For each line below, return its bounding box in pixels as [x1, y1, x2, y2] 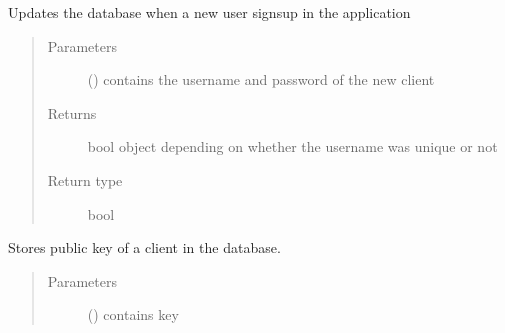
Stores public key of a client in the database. [8, 237, 281, 258]
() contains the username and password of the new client [87, 69, 435, 90]
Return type [47, 169, 123, 190]
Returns [47, 102, 97, 123]
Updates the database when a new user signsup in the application [8, 2, 411, 22]
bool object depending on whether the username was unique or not [87, 136, 498, 157]
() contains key [87, 304, 179, 325]
